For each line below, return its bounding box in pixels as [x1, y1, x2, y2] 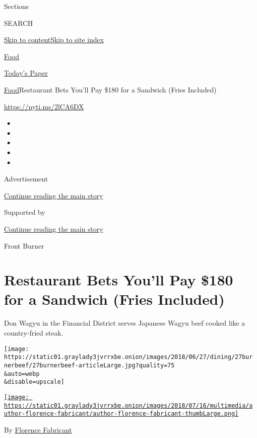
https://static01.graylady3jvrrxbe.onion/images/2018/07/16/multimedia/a [4, 402, 253, 409]
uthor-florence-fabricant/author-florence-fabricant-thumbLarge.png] [4, 410, 239, 418]
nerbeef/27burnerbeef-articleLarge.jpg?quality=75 [4, 361, 175, 369]
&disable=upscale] [4, 378, 64, 386]
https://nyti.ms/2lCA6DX [4, 101, 84, 111]
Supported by [4, 207, 45, 217]
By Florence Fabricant [4, 424, 72, 435]
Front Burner [4, 240, 44, 251]
